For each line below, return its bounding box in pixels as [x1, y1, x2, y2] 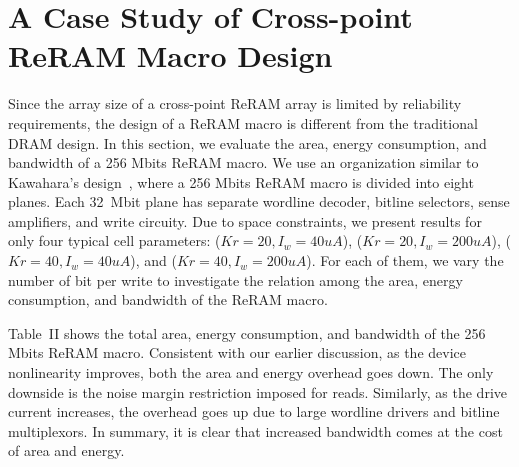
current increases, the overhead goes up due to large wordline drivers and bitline [8, 401, 500, 422]
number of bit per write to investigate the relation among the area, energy [8, 269, 463, 290]
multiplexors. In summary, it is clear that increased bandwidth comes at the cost [8, 420, 503, 441]
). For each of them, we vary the [306, 250, 504, 271]
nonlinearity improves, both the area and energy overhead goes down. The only [8, 362, 494, 383]
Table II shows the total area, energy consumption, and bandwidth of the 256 [8, 322, 486, 343]
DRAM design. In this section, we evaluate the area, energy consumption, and [8, 132, 487, 153]
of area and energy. [8, 440, 125, 461]
